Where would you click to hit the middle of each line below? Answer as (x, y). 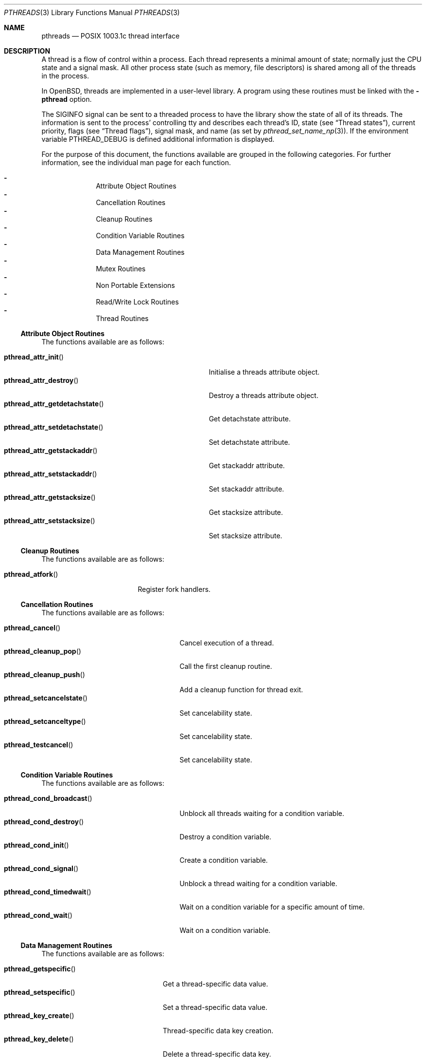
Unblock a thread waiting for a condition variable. (258, 883)
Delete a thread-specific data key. (217, 1054)
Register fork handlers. (174, 589)
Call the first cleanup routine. (226, 666)
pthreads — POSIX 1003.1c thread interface (111, 36)
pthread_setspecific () (40, 992)
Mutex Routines (121, 269)
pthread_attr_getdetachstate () (54, 404)
